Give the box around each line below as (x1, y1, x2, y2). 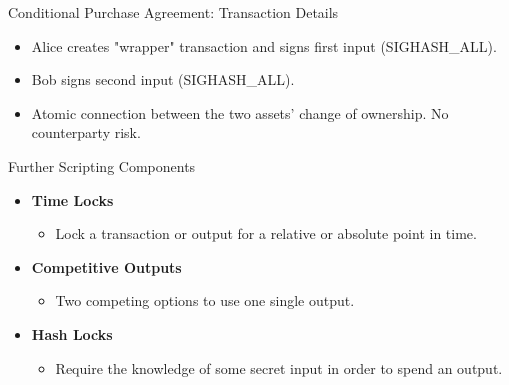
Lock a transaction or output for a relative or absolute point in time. (55, 223, 477, 244)
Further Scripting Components (8, 155, 196, 176)
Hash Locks (31, 323, 113, 344)
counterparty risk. (31, 122, 141, 143)
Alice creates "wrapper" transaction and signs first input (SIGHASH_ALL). (31, 35, 497, 56)
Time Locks (31, 189, 114, 210)
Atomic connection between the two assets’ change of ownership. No (31, 102, 449, 123)
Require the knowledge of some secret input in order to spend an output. (55, 357, 503, 378)
